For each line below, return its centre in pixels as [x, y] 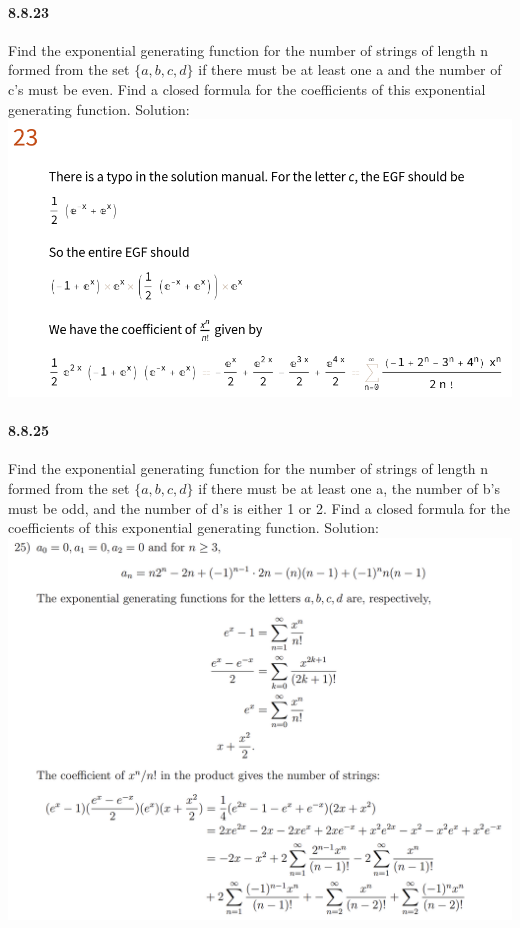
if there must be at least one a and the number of [350, 69]
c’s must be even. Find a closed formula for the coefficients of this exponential [247, 88]
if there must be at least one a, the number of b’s [349, 488]
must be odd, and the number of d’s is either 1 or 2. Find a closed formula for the [259, 507]
